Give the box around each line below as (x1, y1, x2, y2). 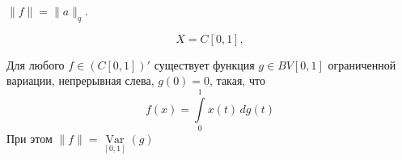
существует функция (154, 56, 255, 73)
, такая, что (209, 72, 265, 89)
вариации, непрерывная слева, (6, 72, 154, 89)
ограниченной (328, 56, 396, 73)
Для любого (6, 56, 65, 73)
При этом (6, 130, 53, 147)
